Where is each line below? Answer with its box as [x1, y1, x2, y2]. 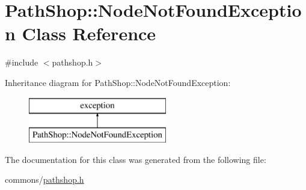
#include [5, 56, 38, 69]
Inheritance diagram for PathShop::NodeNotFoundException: [5, 76, 231, 88]
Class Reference [22, 21, 156, 46]
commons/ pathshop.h [5, 173, 84, 186]
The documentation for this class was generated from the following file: [5, 153, 266, 165]
